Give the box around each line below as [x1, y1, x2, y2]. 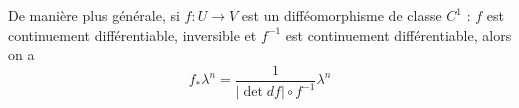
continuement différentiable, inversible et [8, 24, 257, 45]
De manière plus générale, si [8, 5, 180, 25]
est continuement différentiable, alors [285, 24, 512, 45]
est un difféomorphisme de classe [241, 5, 442, 25]
